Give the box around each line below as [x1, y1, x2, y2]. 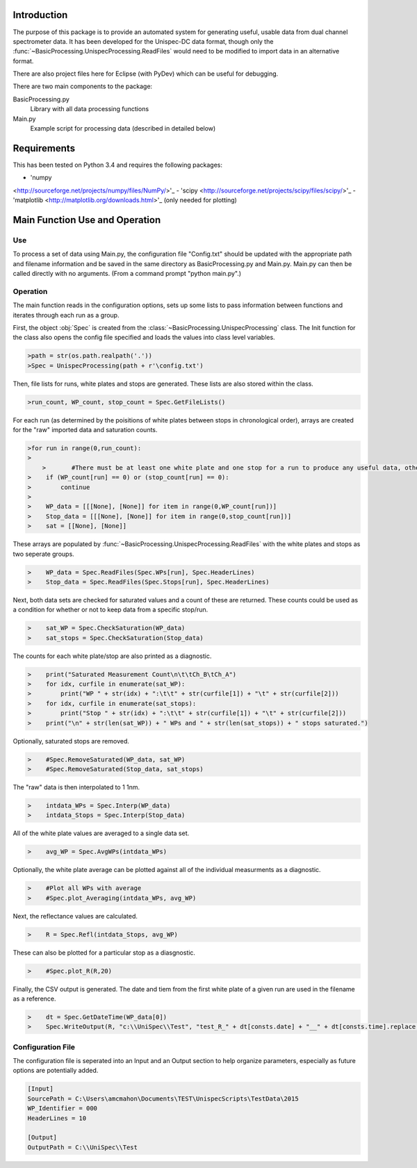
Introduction [13, 9, 68, 21]
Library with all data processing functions [30, 105, 149, 113]
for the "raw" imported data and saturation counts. [13, 426, 158, 434]
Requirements [13, 142, 76, 154]
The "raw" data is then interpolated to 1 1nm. [13, 782, 140, 791]
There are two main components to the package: [13, 82, 153, 90]
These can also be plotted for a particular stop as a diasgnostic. [13, 948, 196, 957]
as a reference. [13, 994, 56, 1003]
